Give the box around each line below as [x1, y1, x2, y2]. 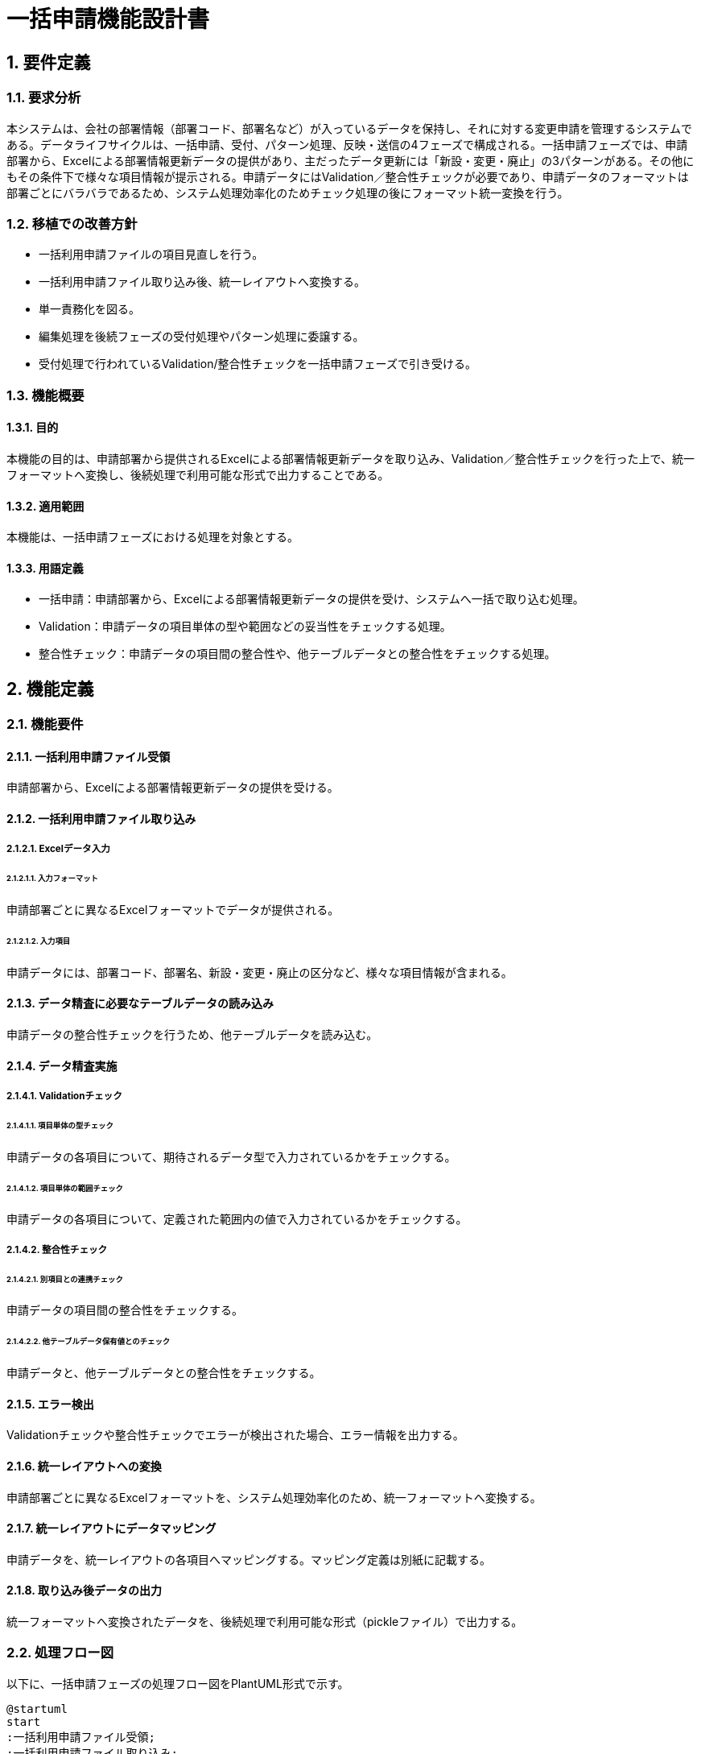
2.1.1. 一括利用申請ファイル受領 [6, 749, 171, 763]
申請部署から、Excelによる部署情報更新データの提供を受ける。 [6, 780, 339, 795]
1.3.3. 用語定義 [6, 561, 84, 575]
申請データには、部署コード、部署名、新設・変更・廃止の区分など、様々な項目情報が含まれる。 [6, 965, 513, 979]
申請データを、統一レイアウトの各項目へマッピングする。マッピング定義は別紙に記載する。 [6, 1552, 491, 1566]
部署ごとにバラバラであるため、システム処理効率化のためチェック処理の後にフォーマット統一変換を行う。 [6, 185, 569, 200]
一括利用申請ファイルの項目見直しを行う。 [39, 247, 264, 262]
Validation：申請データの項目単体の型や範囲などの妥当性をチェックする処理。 [39, 619, 452, 634]
